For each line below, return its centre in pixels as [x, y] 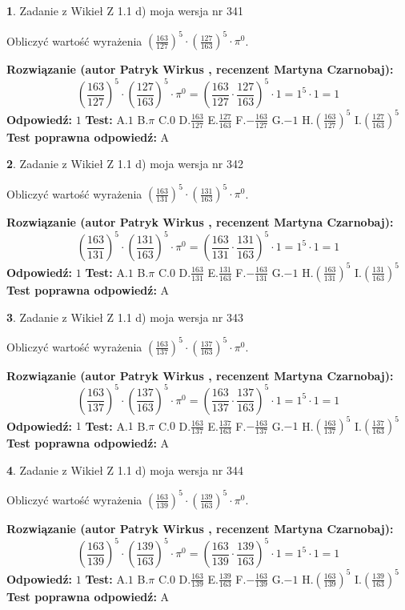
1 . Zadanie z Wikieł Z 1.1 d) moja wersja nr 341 [125, 10]
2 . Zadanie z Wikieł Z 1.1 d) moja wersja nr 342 [125, 164]
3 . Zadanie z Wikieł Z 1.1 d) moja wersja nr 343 [125, 317]
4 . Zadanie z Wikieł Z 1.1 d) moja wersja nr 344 [125, 470]
